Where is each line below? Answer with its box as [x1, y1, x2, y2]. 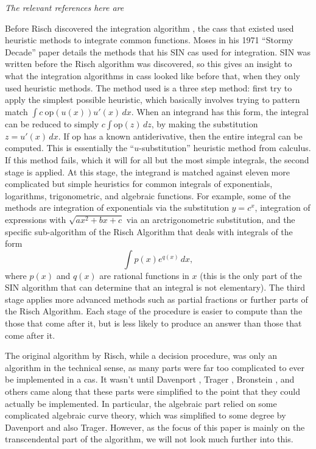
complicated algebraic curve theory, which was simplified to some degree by [5, 409, 286, 422]
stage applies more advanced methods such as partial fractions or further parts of [5, 292, 308, 305]
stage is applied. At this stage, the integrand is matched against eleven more [5, 165, 290, 178]
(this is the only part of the [200, 269, 302, 281]
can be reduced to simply [5, 117, 99, 130]
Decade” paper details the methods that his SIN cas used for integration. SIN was [5, 45, 311, 58]
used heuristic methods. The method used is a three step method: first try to [5, 81, 292, 94]
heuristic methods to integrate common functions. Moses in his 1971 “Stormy [5, 34, 293, 46]
